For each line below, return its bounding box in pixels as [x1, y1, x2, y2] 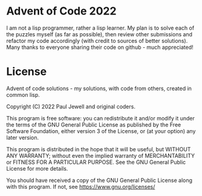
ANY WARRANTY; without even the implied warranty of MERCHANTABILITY [6, 152, 195, 159]
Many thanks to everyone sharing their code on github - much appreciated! [6, 44, 194, 51]
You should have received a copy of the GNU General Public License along [6, 177, 192, 184]
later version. [6, 134, 39, 141]
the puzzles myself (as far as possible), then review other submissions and [6, 30, 192, 38]
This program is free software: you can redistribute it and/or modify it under [6, 114, 195, 122]
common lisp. [6, 91, 41, 98]
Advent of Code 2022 [6, 4, 117, 18]
